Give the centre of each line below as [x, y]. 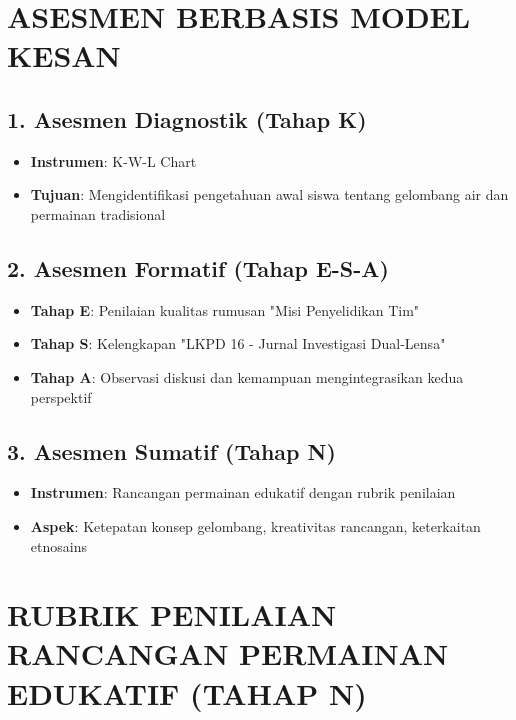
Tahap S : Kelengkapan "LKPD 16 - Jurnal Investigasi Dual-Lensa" [238, 343]
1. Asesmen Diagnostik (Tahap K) [187, 118]
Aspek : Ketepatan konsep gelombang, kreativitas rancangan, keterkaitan [255, 525]
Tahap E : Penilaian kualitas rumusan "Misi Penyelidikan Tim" [225, 309]
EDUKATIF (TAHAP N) [187, 692]
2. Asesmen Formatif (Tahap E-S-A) [198, 267]
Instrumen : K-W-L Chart [113, 160]
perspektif [61, 396]
